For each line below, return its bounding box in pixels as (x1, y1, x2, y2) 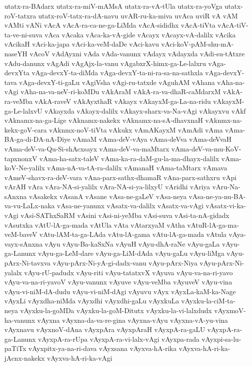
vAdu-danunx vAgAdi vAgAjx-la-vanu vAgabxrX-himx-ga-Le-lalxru (4, 58, 206, 68)
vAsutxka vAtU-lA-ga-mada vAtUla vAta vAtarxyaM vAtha (4, 219, 185, 230)
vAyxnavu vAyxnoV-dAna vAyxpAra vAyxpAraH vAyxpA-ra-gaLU (4, 324, 205, 334)
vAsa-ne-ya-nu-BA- (189, 191, 246, 201)
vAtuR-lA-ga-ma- (187, 219, 239, 230)
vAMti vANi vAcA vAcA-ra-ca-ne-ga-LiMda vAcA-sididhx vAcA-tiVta (4, 20, 216, 30)
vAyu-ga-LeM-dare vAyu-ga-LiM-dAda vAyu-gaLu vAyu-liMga (38, 248, 224, 258)
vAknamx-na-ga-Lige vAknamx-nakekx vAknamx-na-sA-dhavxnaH (4, 115, 203, 125)
